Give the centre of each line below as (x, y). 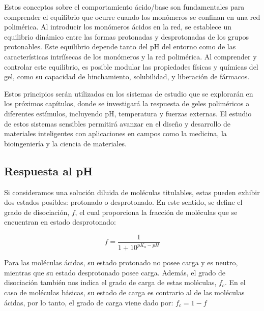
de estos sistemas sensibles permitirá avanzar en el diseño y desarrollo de (118, 123)
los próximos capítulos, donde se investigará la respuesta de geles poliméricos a (127, 103)
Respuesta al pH (49, 170)
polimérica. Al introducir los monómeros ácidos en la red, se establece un (118, 27)
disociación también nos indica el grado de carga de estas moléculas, (110, 282)
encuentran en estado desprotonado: (60, 222)
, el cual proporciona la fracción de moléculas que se (156, 212)
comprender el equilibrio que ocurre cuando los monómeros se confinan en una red (132, 17)
